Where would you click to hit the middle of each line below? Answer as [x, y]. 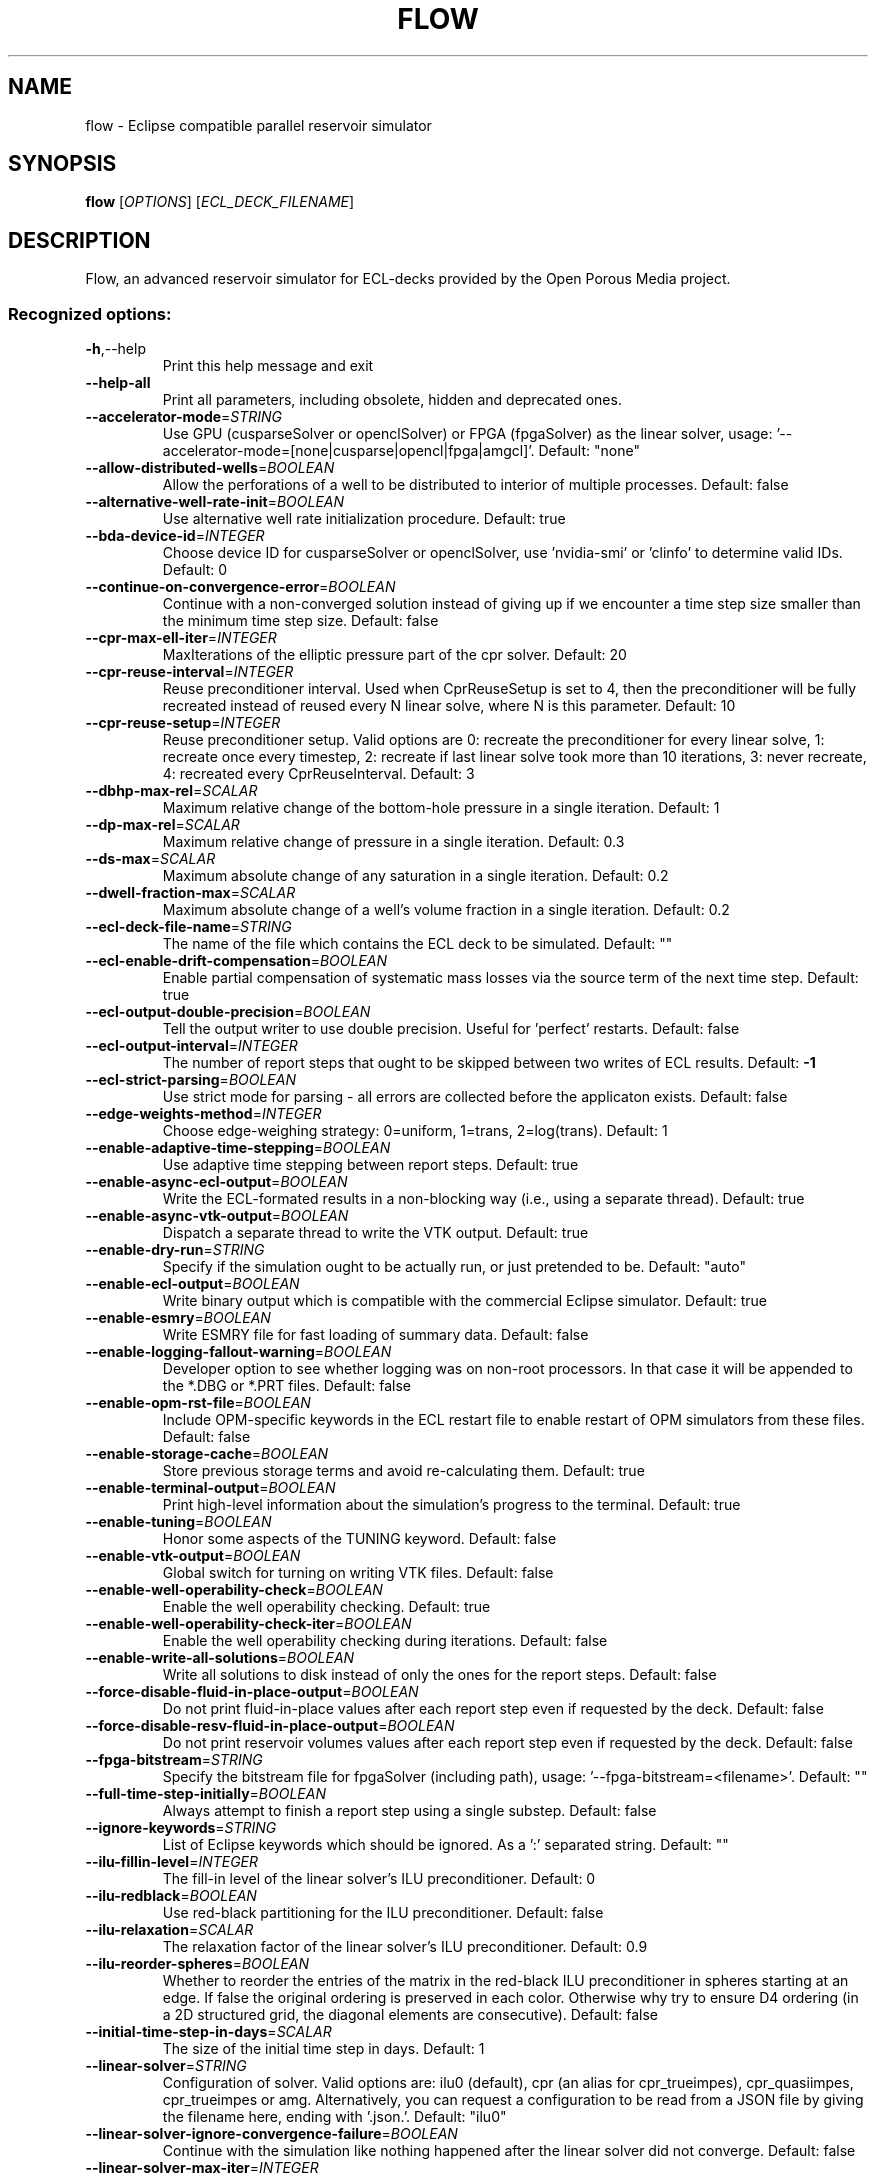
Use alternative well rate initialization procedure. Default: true [364, 519]
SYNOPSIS [62, 164]
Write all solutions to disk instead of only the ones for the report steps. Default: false [439, 1675]
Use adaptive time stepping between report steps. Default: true [370, 1165]
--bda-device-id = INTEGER [175, 536]
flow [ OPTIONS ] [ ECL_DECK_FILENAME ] [220, 202]
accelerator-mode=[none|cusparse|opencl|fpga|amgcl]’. [348, 451]
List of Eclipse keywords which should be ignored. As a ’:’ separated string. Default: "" [445, 1845]
